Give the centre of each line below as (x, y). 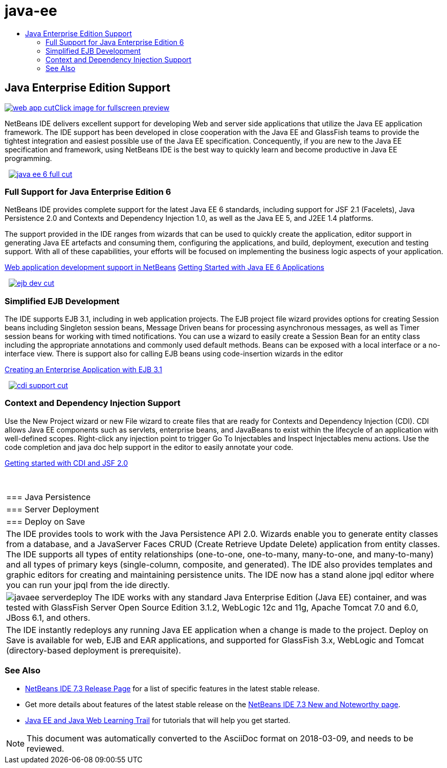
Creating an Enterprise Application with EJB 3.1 (84, 370)
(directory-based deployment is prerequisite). (94, 650)
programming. (28, 158)
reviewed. (46, 748)
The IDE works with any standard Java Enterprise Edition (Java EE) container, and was (261, 597)
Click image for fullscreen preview (112, 107)
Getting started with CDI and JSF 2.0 (66, 463)
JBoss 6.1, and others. (48, 617)
